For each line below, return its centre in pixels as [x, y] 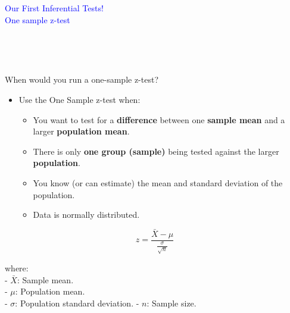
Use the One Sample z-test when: [79, 99]
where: [17, 267]
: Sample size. [171, 303]
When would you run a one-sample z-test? [82, 79]
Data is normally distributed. [86, 215]
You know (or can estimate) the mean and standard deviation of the [158, 182]
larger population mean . [81, 131]
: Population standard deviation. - [77, 303]
